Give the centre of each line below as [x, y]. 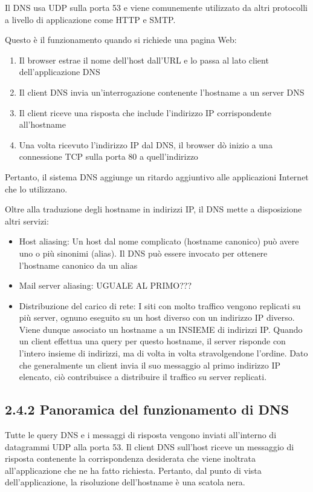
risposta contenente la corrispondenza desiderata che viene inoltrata [131, 458]
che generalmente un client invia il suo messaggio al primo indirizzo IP [150, 365]
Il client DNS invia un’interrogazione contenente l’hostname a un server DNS [162, 92]
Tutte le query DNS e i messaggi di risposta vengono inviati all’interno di [141, 435]
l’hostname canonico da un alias [78, 265]
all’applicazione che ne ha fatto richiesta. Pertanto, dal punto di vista [133, 470]
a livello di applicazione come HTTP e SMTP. [90, 19]
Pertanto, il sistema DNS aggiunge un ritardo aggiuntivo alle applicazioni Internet [157, 176]
